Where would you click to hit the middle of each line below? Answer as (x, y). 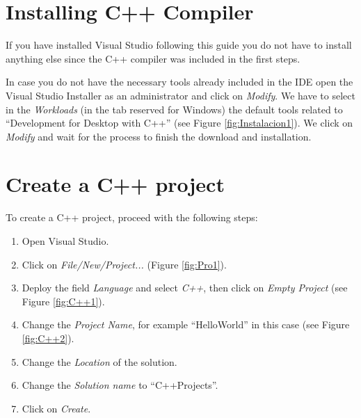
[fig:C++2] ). (48, 338)
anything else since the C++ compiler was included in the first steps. (153, 58)
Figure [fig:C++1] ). (63, 301)
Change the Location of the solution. (99, 361)
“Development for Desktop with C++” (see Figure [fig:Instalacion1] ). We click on (179, 123)
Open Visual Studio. (65, 241)
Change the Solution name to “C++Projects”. (120, 385)
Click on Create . (56, 408)
